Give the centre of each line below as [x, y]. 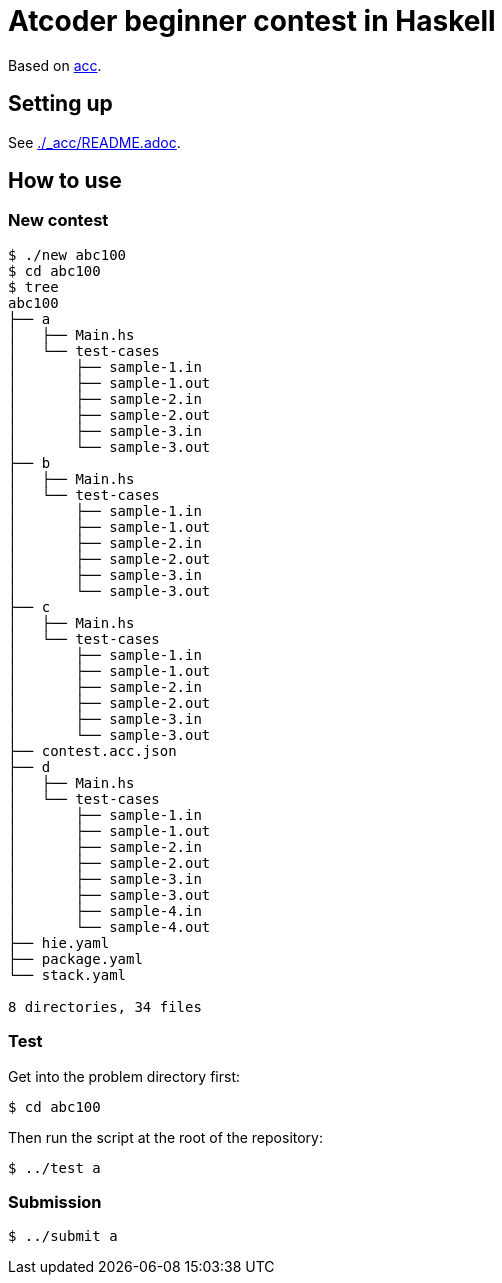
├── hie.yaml [59, 942]
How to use [65, 181]
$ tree [33, 286]
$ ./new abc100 [67, 254]
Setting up [60, 104]
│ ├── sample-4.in [105, 910]
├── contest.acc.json [92, 750]
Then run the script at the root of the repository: [166, 1137]
